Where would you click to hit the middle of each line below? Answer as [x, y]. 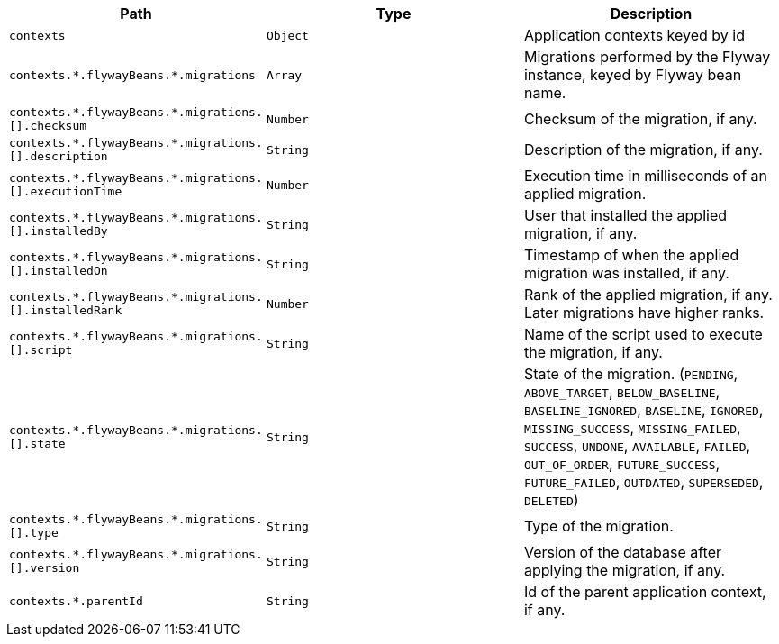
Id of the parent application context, [645, 592]
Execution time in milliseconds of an [645, 176]
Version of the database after [623, 552]
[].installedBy [59, 231]
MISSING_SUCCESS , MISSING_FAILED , [632, 428]
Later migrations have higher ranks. [644, 313]
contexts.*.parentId [76, 601]
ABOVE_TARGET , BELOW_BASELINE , [622, 392]
